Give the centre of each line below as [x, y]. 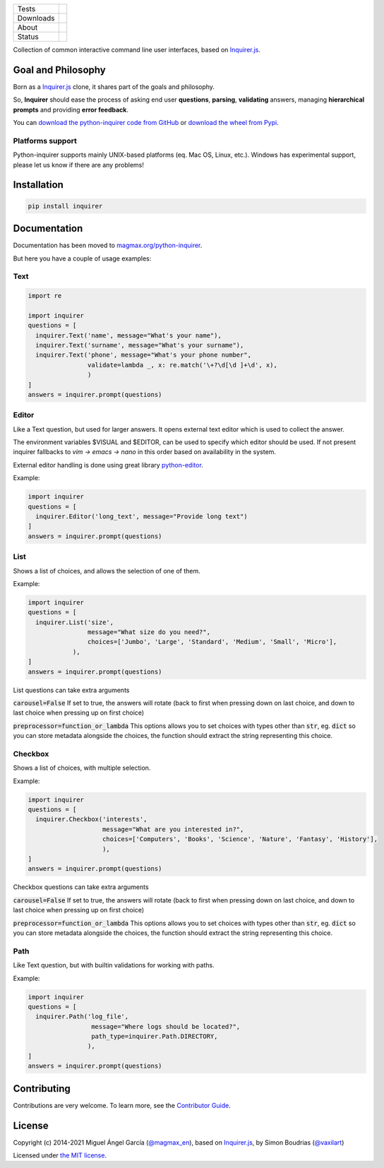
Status [28, 37]
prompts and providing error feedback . [71, 109]
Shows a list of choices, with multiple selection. [82, 768]
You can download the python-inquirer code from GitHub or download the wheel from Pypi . [146, 123]
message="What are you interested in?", [173, 829]
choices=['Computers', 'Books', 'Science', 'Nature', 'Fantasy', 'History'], [240, 839]
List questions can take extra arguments [71, 690]
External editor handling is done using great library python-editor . [108, 465]
